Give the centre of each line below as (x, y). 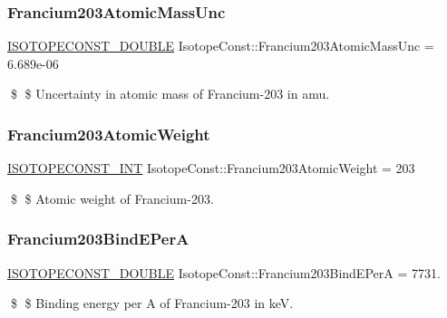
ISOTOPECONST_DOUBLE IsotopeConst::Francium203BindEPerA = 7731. (224, 272)
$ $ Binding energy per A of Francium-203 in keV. (152, 303)
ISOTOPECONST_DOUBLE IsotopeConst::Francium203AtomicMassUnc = (221, 46)
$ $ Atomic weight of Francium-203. (112, 198)
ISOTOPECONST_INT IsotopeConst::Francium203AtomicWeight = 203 (211, 168)
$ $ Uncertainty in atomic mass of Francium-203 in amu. (170, 94)
